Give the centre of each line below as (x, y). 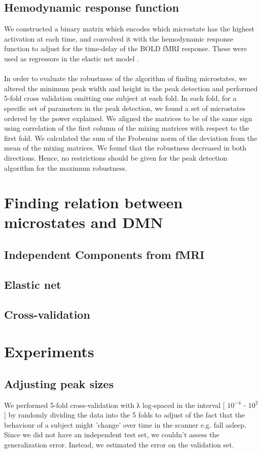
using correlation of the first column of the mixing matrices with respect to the (127, 128)
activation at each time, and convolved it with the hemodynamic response (119, 38)
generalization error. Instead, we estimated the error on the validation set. (119, 444)
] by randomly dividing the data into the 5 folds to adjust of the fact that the (125, 415)
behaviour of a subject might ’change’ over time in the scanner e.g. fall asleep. (125, 424)
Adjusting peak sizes (59, 383)
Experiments (49, 351)
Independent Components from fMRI (104, 255)
